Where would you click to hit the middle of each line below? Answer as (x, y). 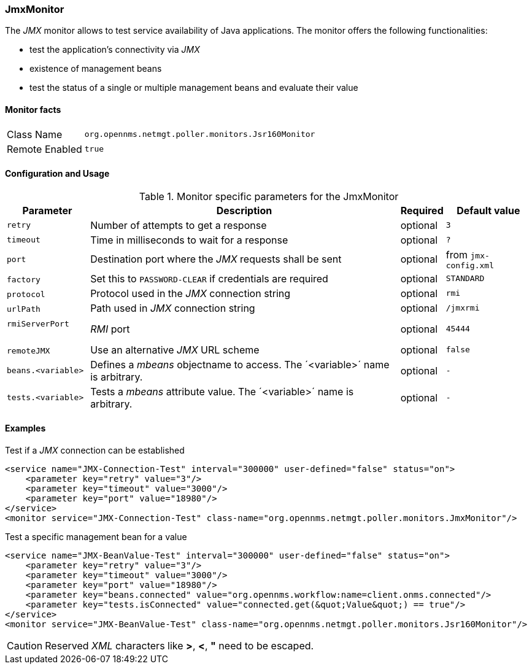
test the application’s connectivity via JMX (115, 50)
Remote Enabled (44, 149)
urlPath (24, 309)
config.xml (470, 265)
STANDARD (465, 279)
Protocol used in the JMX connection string (191, 293)
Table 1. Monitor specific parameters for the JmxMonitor (269, 196)
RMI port (110, 329)
